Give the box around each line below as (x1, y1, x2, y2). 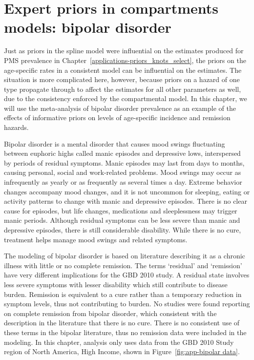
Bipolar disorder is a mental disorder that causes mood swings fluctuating (4, 138, 225, 148)
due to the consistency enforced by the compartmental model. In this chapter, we (4, 93, 247, 104)
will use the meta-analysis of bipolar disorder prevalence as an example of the (4, 103, 236, 113)
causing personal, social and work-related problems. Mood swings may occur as (4, 167, 241, 177)
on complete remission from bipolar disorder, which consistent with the (4, 308, 217, 318)
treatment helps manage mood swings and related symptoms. (4, 234, 188, 244)
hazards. (4, 122, 29, 132)
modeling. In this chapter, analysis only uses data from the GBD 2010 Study (4, 337, 234, 347)
